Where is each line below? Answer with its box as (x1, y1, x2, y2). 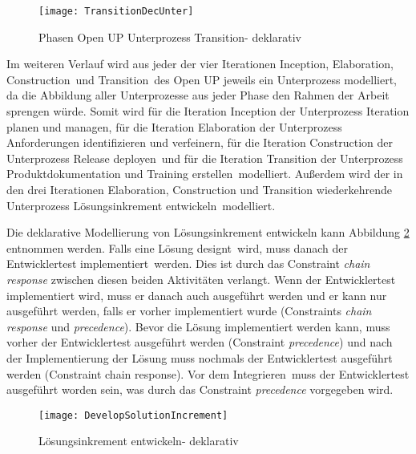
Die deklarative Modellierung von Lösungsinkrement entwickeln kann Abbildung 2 (6, 224, 410, 241)
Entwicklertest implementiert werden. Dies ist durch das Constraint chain (6, 255, 370, 272)
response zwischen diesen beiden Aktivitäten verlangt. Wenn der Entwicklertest (6, 270, 396, 287)
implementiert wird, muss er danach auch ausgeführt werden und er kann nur (6, 286, 387, 303)
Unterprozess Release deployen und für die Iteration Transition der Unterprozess (6, 149, 403, 166)
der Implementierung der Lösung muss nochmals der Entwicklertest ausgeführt (6, 349, 393, 366)
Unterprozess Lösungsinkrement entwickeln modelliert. (6, 197, 276, 213)
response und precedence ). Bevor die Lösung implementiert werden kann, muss (6, 318, 390, 334)
